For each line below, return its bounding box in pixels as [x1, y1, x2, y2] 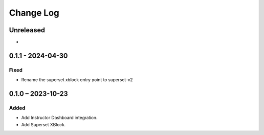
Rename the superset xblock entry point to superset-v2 [21, 77, 133, 83]
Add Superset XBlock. [21, 121, 66, 127]
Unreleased [9, 26, 45, 34]
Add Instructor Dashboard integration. [21, 115, 98, 121]
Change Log [9, 7, 60, 18]
